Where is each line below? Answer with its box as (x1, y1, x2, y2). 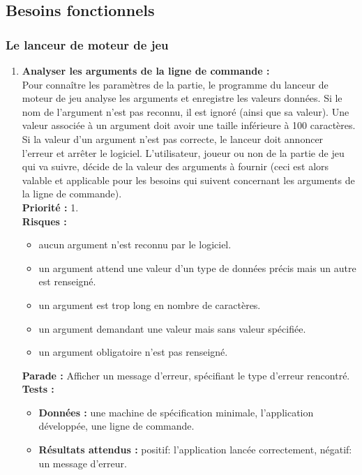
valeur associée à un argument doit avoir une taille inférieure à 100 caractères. (22, 118, 356, 133)
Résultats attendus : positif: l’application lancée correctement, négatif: (38, 442, 352, 457)
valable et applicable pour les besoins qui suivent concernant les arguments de (22, 172, 355, 187)
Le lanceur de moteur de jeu (6, 36, 169, 53)
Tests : (22, 382, 54, 396)
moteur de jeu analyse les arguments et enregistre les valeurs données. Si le (22, 91, 342, 105)
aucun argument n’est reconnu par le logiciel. (38, 237, 232, 252)
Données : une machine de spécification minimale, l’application (38, 405, 314, 419)
